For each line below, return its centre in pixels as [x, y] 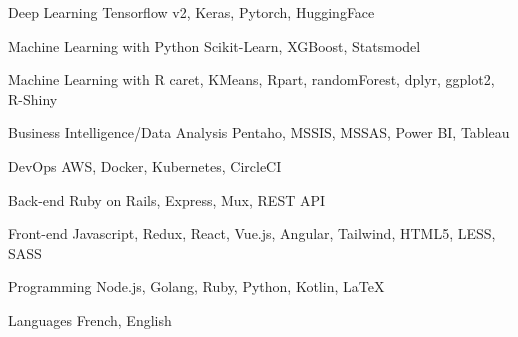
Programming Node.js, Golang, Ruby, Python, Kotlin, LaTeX [196, 286]
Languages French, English [90, 319]
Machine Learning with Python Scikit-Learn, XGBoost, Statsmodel [214, 45]
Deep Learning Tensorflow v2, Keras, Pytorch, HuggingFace [191, 12]
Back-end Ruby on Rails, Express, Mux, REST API [167, 199]
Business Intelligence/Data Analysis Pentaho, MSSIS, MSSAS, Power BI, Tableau [259, 132]
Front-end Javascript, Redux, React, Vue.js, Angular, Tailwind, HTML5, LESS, [252, 233]
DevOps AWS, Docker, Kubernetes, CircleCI [145, 165]
